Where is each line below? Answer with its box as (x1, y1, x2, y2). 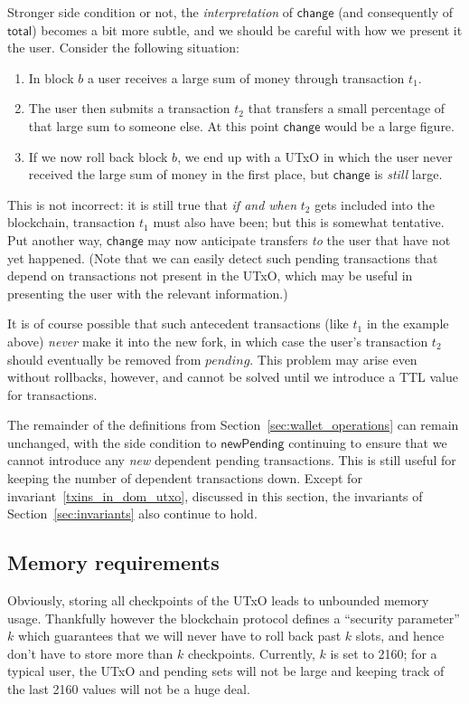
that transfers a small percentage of (248, 99, 446, 118)
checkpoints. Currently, (187, 643, 315, 662)
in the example (366, 314, 449, 333)
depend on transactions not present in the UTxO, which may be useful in (7, 266, 413, 285)
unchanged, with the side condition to (7, 433, 217, 452)
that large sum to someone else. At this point (28, 116, 279, 135)
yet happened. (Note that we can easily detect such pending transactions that (7, 248, 438, 267)
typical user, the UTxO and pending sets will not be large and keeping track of (7, 661, 445, 680)
